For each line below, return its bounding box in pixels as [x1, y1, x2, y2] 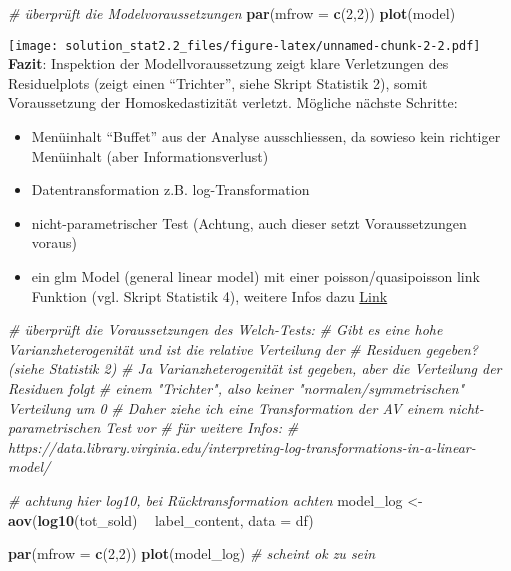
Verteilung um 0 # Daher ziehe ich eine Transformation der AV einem [8, 397, 444, 418]
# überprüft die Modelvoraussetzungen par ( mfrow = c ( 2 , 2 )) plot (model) [8, 3, 456, 23]
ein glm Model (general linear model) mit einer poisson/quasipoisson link [31, 266, 480, 286]
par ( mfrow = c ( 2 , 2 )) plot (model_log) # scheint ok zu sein [8, 543, 376, 564]
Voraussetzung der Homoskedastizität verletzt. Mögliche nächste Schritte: [8, 92, 458, 113]
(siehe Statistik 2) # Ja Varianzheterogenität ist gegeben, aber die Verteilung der [8, 358, 502, 379]
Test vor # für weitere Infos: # [105, 417, 299, 438]
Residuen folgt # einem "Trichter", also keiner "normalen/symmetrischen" [8, 377, 465, 398]
